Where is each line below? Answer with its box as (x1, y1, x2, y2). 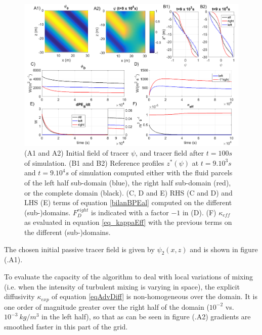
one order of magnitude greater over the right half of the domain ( (4, 301, 209, 312)
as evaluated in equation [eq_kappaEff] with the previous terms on (24, 217, 232, 227)
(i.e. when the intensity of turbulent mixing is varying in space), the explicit (4, 281, 240, 292)
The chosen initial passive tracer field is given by (4, 244, 155, 254)
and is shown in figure (190, 244, 258, 254)
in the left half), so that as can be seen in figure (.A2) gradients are (41, 311, 251, 322)
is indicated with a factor (91, 207, 169, 217)
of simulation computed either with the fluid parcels (71, 167, 233, 178)
